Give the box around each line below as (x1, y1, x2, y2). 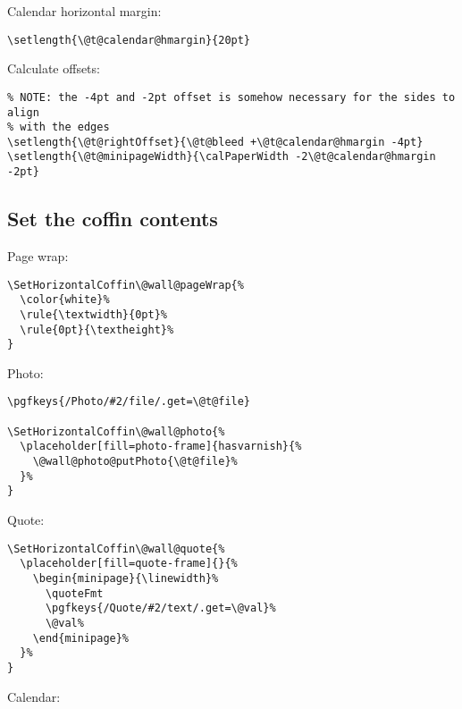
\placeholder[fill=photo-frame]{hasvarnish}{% (20, 440, 302, 453)
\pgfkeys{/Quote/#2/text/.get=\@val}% (45, 602, 276, 615)
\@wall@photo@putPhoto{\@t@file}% (32, 455, 238, 468)
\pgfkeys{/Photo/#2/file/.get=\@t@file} (7, 395, 251, 409)
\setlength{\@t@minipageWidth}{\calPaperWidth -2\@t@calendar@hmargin (7, 150, 436, 164)
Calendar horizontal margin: (7, 2, 162, 20)
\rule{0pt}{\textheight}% (20, 323, 174, 336)
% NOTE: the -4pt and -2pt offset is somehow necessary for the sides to (7, 90, 456, 104)
